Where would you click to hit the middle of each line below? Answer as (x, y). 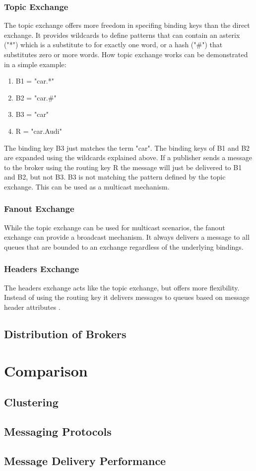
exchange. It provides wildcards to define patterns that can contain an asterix (122, 35)
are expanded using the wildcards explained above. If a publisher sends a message (128, 157)
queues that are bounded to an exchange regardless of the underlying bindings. (124, 246)
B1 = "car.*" (35, 81)
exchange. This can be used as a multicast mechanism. (87, 186)
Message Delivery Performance (85, 460)
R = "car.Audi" (39, 131)
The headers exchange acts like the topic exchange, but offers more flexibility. (122, 287)
